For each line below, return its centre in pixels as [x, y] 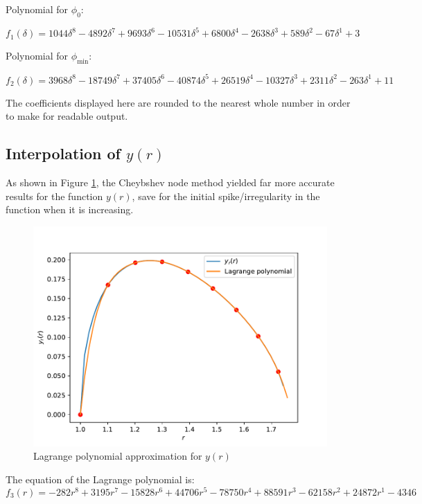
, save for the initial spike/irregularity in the [226, 196]
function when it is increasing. [70, 209]
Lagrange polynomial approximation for [118, 456]
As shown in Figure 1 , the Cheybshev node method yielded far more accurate [170, 182]
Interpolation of [63, 153]
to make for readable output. [67, 116]
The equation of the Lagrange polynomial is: [100, 479]
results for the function [54, 196]
